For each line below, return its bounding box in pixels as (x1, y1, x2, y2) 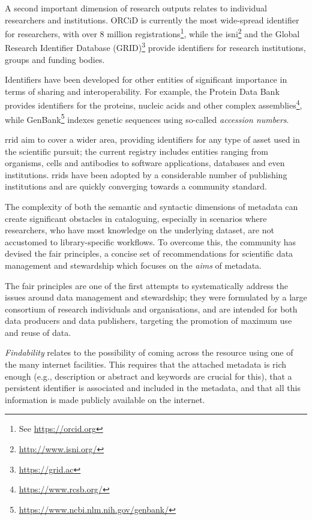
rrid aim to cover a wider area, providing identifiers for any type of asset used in (5, 133, 300, 145)
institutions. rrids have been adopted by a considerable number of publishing (5, 168, 287, 181)
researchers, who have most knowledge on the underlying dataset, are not (5, 224, 274, 236)
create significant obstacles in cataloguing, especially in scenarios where (5, 212, 267, 224)
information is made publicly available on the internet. (5, 393, 205, 405)
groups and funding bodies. (5, 53, 105, 65)
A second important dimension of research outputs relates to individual (5, 2, 267, 14)
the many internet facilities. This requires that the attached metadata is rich (5, 358, 287, 371)
